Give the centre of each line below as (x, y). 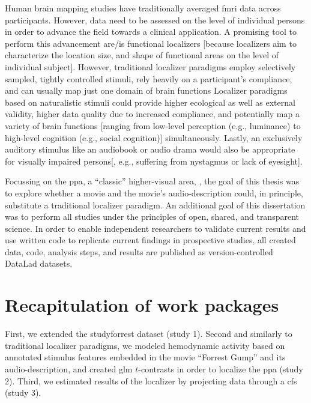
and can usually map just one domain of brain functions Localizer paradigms (146, 90)
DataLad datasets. (39, 263)
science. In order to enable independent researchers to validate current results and (155, 228)
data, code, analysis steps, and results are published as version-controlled (139, 251)
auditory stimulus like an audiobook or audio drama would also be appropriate (150, 149)
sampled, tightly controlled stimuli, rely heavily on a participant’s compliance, (149, 78)
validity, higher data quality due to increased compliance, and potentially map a (152, 114)
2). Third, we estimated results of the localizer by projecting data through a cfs (151, 380)
